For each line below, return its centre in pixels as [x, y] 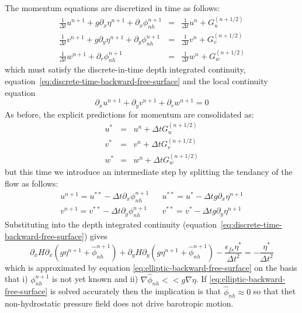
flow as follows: [32, 183]
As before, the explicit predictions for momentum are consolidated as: [129, 114]
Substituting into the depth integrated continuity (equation [111, 224]
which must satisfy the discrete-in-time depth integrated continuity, [125, 69]
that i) [16, 279]
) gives [96, 235]
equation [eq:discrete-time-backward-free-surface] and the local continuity [136, 81]
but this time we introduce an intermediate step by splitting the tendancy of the [149, 172]
